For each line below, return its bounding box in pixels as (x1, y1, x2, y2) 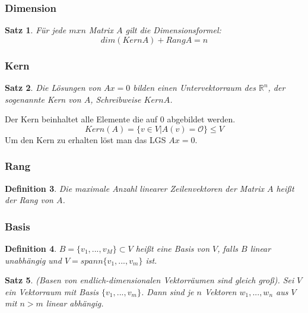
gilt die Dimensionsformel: (125, 24, 221, 36)
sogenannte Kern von (5, 93, 81, 105)
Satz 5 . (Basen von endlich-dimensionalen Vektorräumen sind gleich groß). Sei (5, 274, 294, 286)
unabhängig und (5, 254, 62, 266)
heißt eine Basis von (135, 242, 210, 255)
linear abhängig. (46, 297, 104, 309)
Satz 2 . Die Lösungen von (5, 81, 101, 94)
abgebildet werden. (167, 113, 236, 125)
